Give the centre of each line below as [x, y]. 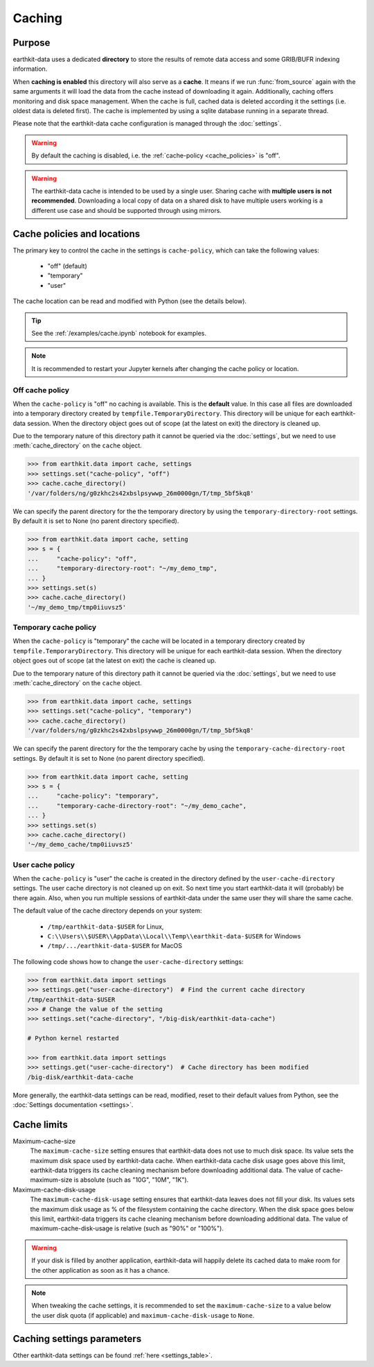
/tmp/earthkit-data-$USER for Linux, [106, 927]
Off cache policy [41, 390]
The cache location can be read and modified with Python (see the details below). [130, 301]
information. [30, 69]
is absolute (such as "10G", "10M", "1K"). [131, 1180]
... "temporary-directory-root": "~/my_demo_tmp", [122, 568]
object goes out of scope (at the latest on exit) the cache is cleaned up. [115, 661]
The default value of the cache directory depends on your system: [107, 911]
